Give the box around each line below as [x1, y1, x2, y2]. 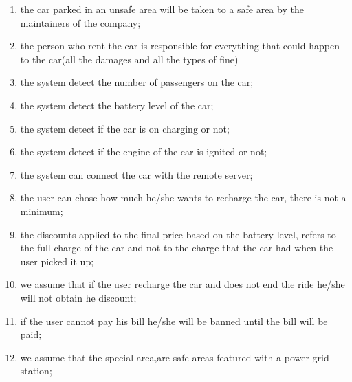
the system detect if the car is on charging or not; [20, 121, 230, 135]
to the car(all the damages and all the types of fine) [20, 52, 239, 66]
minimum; [20, 203, 63, 218]
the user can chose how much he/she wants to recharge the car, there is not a [20, 190, 346, 205]
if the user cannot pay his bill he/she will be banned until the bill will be [20, 313, 328, 328]
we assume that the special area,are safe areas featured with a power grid [20, 350, 329, 364]
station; [20, 363, 52, 378]
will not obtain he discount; [20, 290, 137, 304]
